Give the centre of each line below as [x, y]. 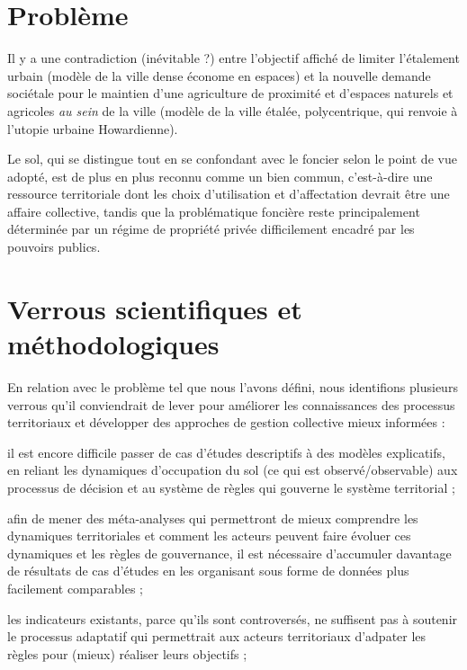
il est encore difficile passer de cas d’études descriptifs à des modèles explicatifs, [226, 452]
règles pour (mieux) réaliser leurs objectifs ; [127, 653]
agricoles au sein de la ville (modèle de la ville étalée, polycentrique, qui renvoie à [233, 110]
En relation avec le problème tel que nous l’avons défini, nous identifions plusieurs [233, 386]
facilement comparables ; [75, 588]
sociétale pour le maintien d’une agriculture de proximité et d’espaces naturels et [230, 93]
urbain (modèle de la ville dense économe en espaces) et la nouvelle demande [219, 75]
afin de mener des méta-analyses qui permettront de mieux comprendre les [213, 518]
